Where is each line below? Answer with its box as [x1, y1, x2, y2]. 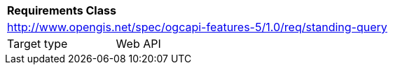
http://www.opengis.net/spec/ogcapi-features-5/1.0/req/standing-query [7, 20, 387, 34]
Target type [7, 37, 68, 51]
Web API [116, 37, 161, 51]
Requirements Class [7, 3, 116, 17]
